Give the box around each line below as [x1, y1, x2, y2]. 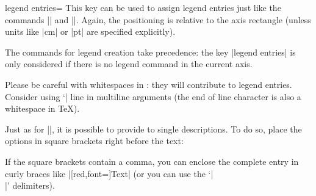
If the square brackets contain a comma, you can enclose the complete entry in [5, 154, 299, 167]
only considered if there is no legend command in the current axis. [5, 57, 253, 70]
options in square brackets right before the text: [5, 134, 184, 147]
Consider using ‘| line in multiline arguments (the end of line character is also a [5, 90, 301, 103]
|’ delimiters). [5, 179, 55, 192]
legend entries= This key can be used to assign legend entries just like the [5, 1, 281, 13]
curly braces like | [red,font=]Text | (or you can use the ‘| [5, 167, 214, 180]
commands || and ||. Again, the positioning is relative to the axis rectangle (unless [5, 13, 311, 26]
